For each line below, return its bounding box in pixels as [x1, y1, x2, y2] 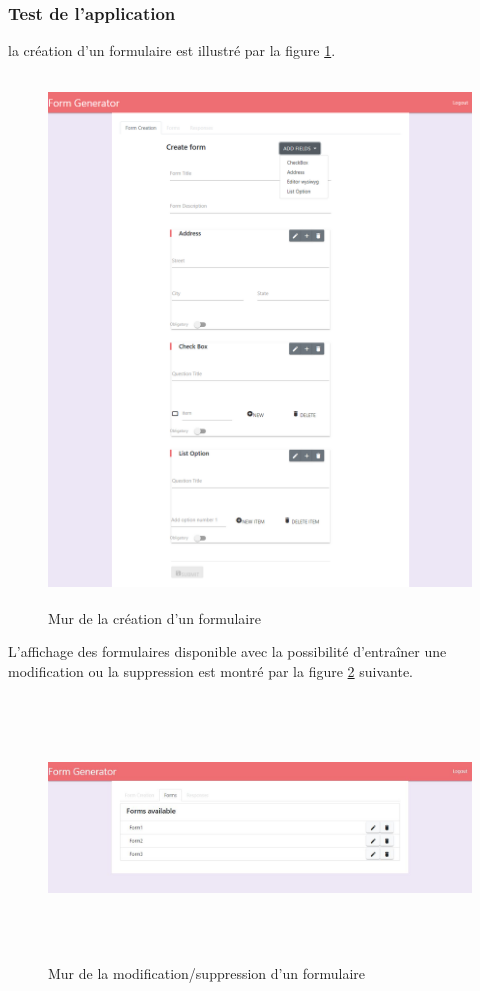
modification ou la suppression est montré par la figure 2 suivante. [8, 660, 414, 681]
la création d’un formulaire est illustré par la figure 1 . [8, 40, 336, 61]
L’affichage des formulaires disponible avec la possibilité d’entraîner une [8, 641, 447, 662]
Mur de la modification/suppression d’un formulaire [48, 963, 366, 984]
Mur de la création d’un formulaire [48, 607, 261, 628]
